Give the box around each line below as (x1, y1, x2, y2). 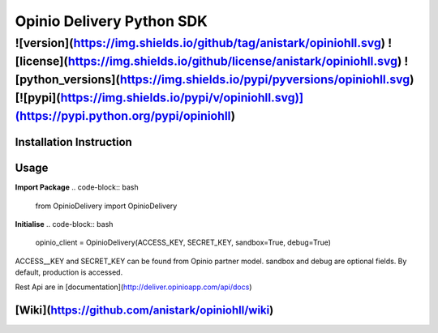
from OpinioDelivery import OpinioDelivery (35, 201, 178, 211)
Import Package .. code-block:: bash (15, 182, 140, 192)
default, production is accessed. (15, 267, 123, 277)
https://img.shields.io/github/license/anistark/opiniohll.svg (67, 53, 397, 69)
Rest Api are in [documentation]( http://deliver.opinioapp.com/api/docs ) (15, 282, 252, 292)
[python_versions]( (15, 72, 121, 87)
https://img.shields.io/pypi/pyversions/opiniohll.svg (119, 72, 410, 87)
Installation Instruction (15, 135, 133, 149)
